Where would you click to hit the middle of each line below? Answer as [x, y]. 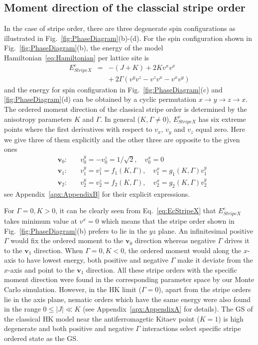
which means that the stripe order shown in [168, 220]
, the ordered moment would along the [183, 250]
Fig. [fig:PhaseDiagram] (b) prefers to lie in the [75, 230]
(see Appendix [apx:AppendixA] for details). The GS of [168, 309]
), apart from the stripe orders [205, 289]
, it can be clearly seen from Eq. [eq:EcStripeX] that [136, 210]
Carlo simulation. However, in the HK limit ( [73, 289]
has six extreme [222, 119]
